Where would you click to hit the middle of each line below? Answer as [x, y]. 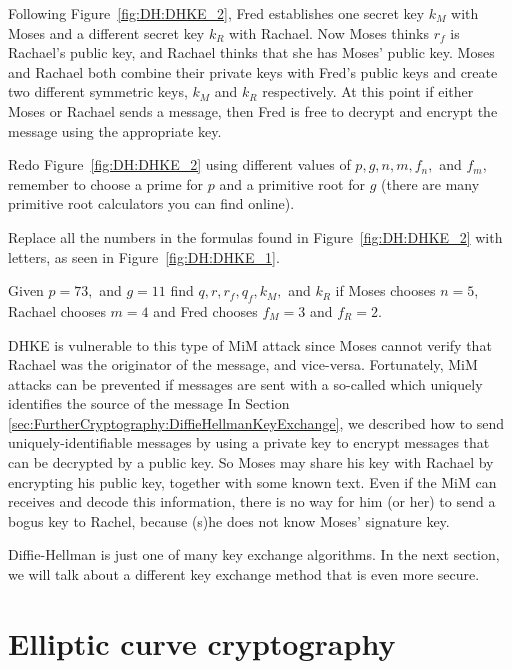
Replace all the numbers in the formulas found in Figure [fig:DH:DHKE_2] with [255, 236]
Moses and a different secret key [106, 32]
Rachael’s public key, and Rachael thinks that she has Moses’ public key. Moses [251, 52]
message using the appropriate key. [115, 130]
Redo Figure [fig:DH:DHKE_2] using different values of [179, 164]
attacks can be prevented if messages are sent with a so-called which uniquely [245, 383]
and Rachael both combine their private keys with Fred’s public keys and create [253, 71]
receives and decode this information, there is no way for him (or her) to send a [252, 501]
